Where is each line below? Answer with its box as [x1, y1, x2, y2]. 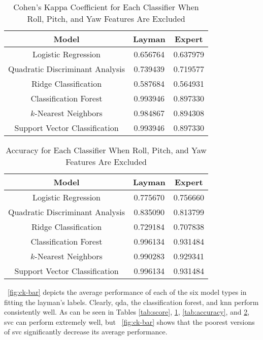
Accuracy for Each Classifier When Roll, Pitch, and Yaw [6, 144, 207, 156]
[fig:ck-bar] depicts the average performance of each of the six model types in [8, 287, 247, 297]
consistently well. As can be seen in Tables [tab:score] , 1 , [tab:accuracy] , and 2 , [4, 307, 250, 317]
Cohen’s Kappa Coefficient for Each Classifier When [13, 1, 199, 13]
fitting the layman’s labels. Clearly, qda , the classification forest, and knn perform [4, 296, 259, 307]
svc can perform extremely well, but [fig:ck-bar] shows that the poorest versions [4, 316, 255, 327]
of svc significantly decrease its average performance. [4, 326, 168, 337]
